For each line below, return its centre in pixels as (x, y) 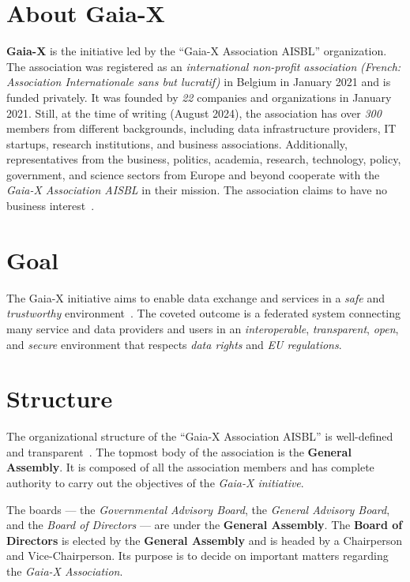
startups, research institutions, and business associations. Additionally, (177, 143)
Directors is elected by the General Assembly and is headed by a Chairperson (204, 540)
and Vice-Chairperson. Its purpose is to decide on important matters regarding (197, 556)
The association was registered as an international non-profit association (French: (204, 66)
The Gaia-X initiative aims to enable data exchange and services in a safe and (196, 297)
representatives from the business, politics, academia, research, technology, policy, (204, 159)
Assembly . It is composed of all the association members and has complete (190, 467)
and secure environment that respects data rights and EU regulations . (174, 344)
